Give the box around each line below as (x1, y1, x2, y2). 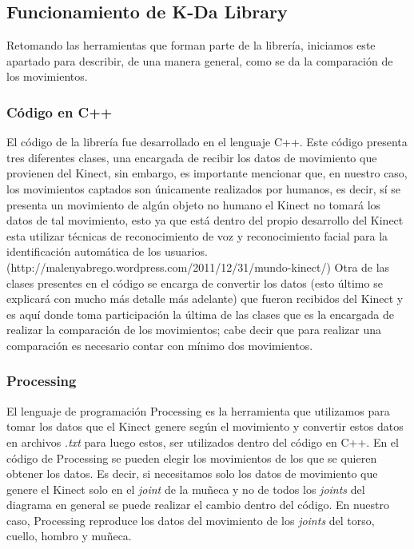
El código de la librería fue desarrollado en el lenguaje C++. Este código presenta (6, 133, 408, 150)
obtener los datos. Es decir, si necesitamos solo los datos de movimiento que (6, 465, 378, 482)
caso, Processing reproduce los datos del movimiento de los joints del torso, (6, 511, 375, 528)
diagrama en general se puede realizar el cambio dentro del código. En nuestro (6, 496, 389, 513)
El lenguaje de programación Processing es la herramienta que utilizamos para (6, 402, 390, 419)
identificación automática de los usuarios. (6, 243, 208, 260)
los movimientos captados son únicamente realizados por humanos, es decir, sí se (6, 180, 401, 197)
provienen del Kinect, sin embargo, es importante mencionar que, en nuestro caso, (6, 165, 408, 181)
